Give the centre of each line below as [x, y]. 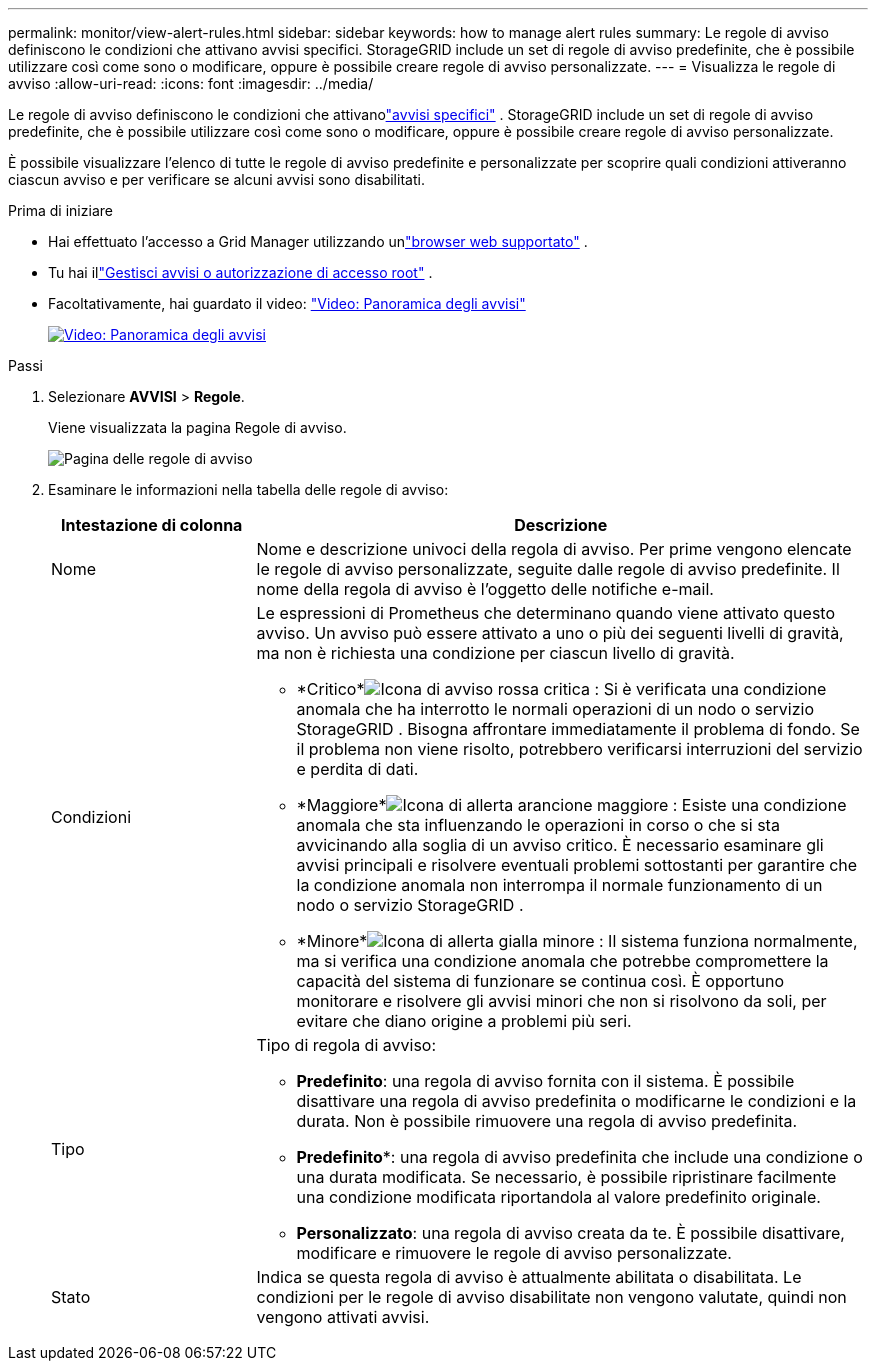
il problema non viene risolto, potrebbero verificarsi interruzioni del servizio [579, 749]
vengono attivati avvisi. [343, 1317]
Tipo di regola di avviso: [346, 1045]
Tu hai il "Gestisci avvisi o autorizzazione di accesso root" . [240, 272]
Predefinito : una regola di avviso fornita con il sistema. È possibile [545, 1081]
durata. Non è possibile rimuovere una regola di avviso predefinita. [547, 1121]
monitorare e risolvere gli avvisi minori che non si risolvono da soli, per [561, 1001]
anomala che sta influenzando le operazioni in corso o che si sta [538, 825]
